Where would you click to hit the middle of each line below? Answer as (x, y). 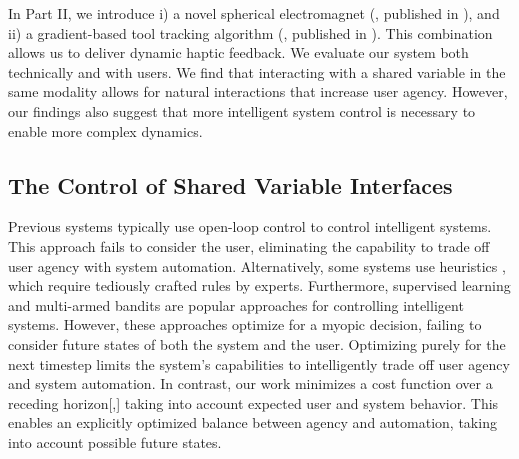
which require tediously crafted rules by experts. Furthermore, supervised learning (259, 285)
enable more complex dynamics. (105, 130)
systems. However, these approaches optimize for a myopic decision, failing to (245, 324)
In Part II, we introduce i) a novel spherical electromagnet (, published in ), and (254, 13)
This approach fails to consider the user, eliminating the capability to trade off (249, 245)
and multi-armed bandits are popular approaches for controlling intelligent (236, 304)
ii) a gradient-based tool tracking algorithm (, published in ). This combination (250, 32)
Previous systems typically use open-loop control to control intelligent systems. (250, 226)
